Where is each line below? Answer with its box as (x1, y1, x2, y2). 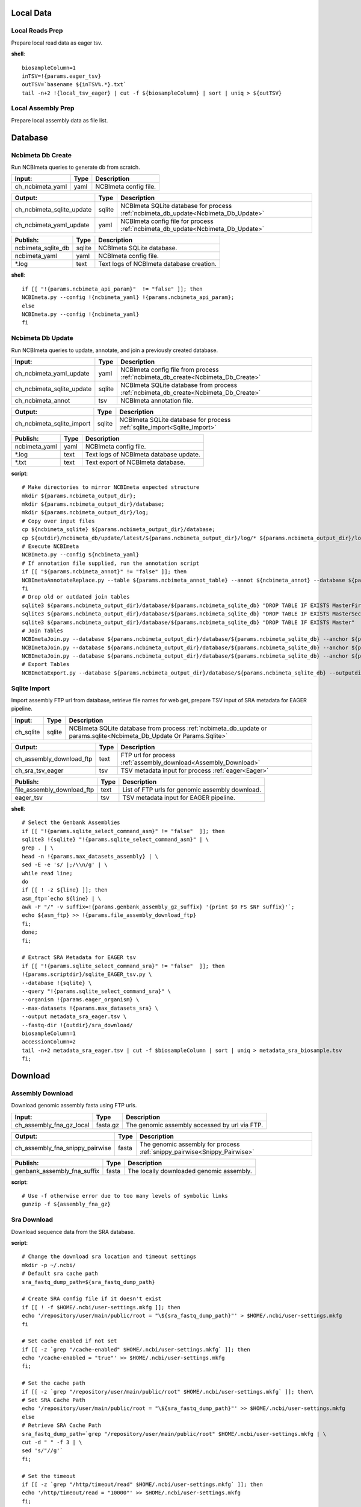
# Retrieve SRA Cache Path (22, 1422, 102, 1429)
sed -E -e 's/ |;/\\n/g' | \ (22, 861, 108, 868)
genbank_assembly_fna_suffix (14, 1166, 100, 1175)
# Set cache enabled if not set (22, 1338, 117, 1344)
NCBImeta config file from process (120, 365, 219, 374)
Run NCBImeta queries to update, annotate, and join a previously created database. (11, 347, 218, 354)
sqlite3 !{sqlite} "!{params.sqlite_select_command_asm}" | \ (22, 835, 209, 843)
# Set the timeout (22, 1473, 76, 1479)
